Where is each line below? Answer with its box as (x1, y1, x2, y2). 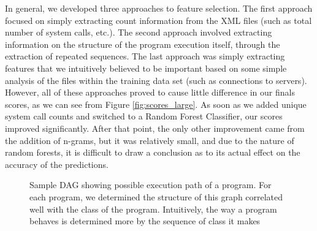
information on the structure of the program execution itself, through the (5, 37, 280, 50)
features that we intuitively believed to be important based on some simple (5, 61, 287, 74)
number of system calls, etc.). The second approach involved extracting (5, 26, 272, 39)
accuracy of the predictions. (5, 157, 109, 170)
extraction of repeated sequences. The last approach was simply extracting (5, 50, 285, 62)
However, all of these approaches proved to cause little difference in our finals (5, 86, 295, 99)
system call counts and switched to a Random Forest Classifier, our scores (5, 110, 283, 123)
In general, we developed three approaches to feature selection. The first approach (5, 2, 313, 14)
